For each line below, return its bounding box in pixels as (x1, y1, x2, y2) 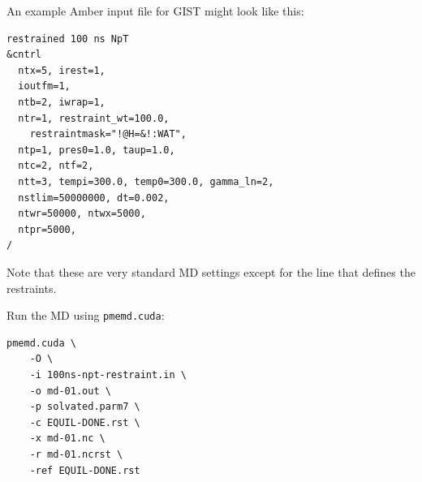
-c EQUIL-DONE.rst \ (29, 416, 140, 428)
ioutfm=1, (18, 80, 71, 93)
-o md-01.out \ (29, 385, 111, 397)
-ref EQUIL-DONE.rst (29, 464, 140, 476)
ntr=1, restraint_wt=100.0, (18, 112, 170, 124)
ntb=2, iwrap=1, (18, 96, 105, 108)
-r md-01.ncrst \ (29, 448, 123, 460)
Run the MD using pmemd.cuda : (6, 307, 165, 324)
